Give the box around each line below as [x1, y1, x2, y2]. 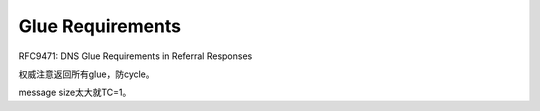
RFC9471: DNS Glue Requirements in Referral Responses [18, 50, 253, 62]
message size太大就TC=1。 [18, 86, 132, 99]
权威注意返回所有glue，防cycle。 [18, 68, 155, 80]
